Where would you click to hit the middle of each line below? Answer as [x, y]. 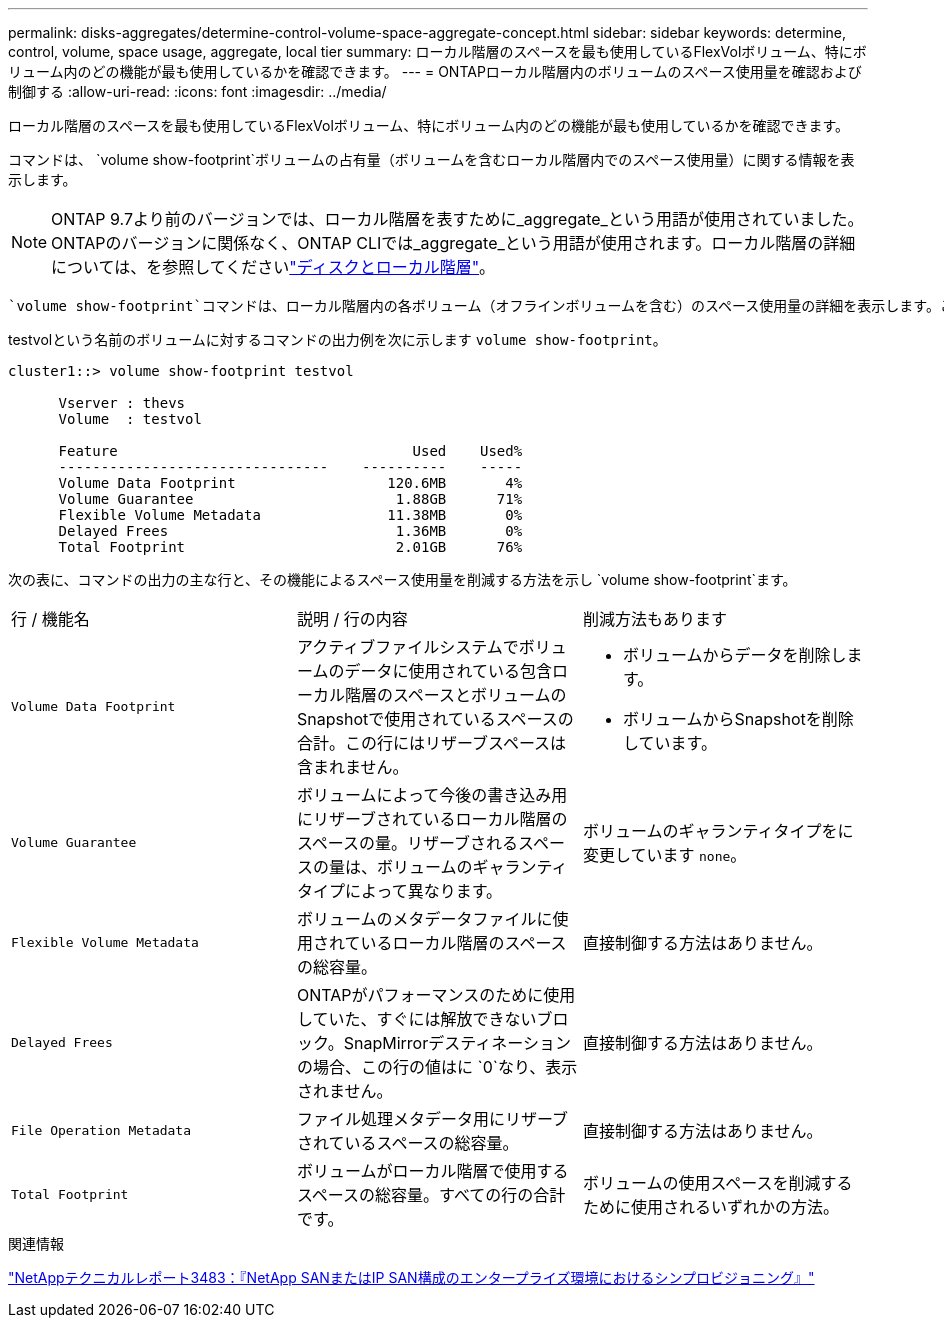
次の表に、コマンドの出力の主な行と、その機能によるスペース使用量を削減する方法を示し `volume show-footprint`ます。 [402, 579]
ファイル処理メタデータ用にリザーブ [432, 1119]
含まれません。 [352, 767]
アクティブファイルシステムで [407, 647]
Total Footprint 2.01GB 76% [290, 547]
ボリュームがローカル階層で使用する [432, 1171]
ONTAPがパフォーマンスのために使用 [436, 995]
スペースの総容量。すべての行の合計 [431, 1195]
